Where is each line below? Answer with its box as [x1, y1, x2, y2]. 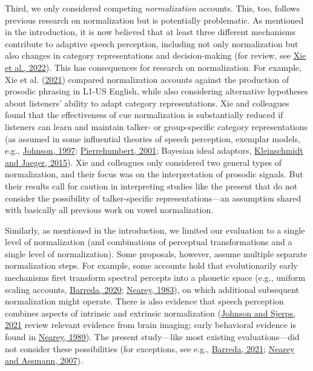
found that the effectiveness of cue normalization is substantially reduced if [5, 108, 283, 121]
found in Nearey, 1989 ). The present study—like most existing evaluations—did [5, 330, 300, 343]
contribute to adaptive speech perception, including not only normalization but [5, 37, 298, 50]
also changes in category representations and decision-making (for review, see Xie [5, 49, 306, 62]
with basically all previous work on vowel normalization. [5, 203, 214, 216]
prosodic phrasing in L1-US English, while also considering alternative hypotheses [5, 85, 308, 97]
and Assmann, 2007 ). [5, 354, 83, 367]
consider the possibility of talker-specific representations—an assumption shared [5, 191, 301, 204]
